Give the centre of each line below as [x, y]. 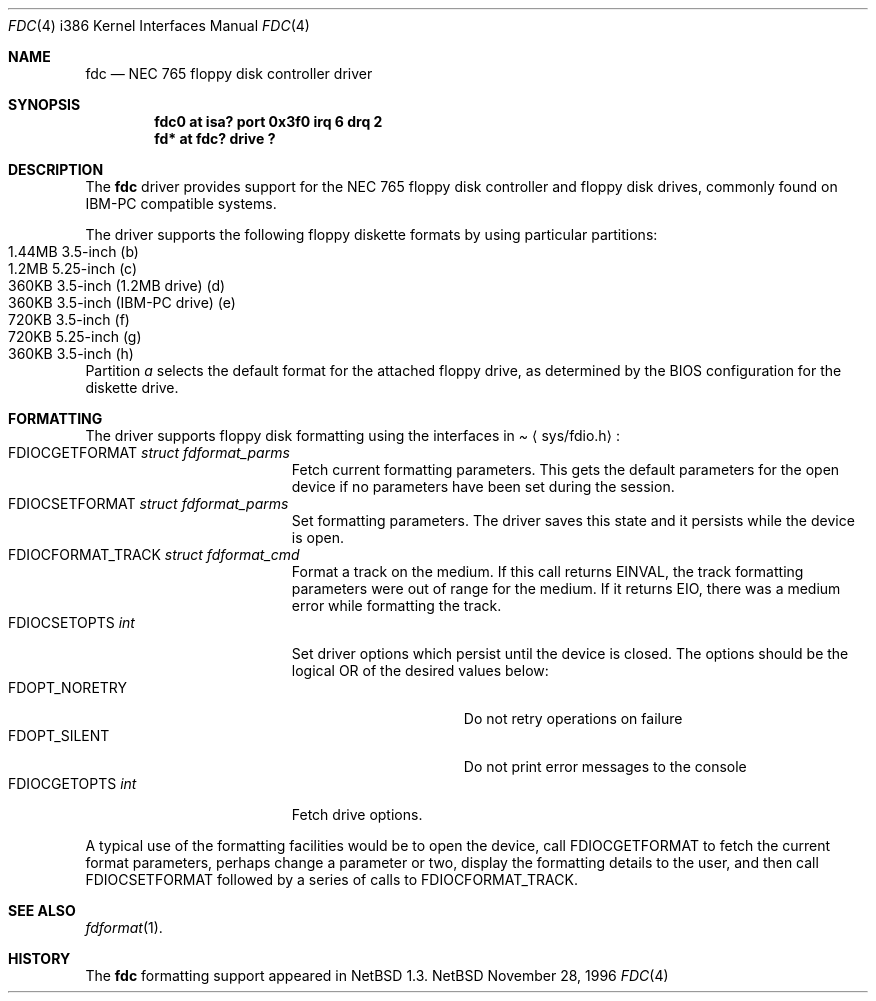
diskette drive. [132, 387]
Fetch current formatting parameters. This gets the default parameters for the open [565, 469]
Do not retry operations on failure [573, 718]
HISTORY [39, 958]
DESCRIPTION [56, 169]
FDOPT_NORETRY [68, 687]
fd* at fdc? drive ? [215, 138]
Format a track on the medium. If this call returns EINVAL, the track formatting [547, 571]
